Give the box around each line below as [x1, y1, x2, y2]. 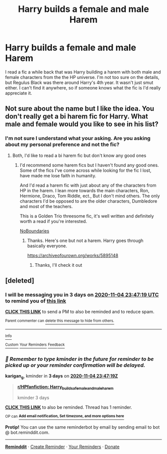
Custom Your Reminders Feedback [5, 342, 65, 347]
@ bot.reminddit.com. [5, 430, 50, 436]
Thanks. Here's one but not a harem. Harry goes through [27, 237, 144, 243]
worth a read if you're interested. [19, 218, 87, 224]
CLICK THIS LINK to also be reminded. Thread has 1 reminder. [5, 404, 132, 410]
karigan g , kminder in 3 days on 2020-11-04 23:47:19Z [5, 373, 118, 380]
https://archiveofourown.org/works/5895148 [27, 252, 118, 258]
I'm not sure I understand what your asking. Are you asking [5, 135, 151, 142]
